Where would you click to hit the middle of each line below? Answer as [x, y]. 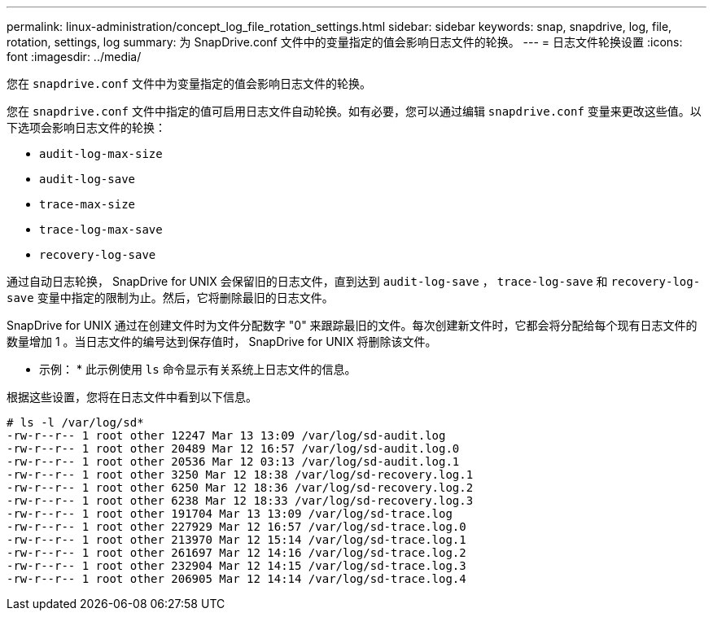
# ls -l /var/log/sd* [75, 422]
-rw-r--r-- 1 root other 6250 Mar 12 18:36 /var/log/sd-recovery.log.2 [240, 488]
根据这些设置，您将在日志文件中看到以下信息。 [132, 397]
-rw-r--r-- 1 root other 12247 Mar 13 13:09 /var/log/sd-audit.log [226, 435]
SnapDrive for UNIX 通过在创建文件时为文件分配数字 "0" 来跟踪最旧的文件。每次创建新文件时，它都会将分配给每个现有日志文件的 [352, 325]
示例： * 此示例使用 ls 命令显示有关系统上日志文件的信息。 [198, 369]
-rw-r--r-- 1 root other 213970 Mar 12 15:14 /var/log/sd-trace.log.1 [236, 540]
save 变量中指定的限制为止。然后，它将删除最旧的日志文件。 [170, 298]
